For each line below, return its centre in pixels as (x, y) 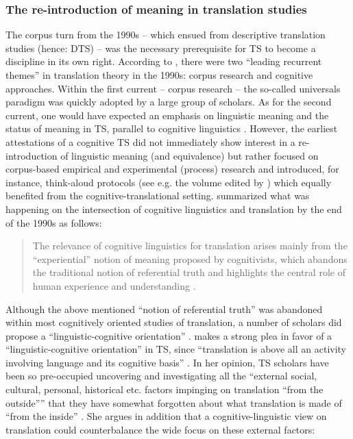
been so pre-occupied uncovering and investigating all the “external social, (161, 376)
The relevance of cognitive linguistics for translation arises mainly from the (190, 246)
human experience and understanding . (114, 285)
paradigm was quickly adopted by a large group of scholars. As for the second (169, 102)
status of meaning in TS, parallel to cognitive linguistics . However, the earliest (172, 128)
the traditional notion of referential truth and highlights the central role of (189, 272)
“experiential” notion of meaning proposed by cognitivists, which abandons (190, 259)
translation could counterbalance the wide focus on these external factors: (160, 429)
